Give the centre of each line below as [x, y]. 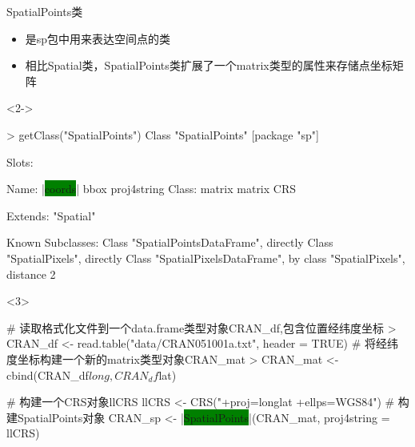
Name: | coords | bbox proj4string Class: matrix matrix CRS [152, 189]
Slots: [20, 161]
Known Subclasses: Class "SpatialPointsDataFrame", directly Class [170, 242]
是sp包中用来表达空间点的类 [98, 38]
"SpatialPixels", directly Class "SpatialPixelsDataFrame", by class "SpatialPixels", [206, 258]
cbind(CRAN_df [48, 375]
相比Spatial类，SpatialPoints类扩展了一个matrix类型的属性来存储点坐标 [209, 65]
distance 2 [31, 274]
